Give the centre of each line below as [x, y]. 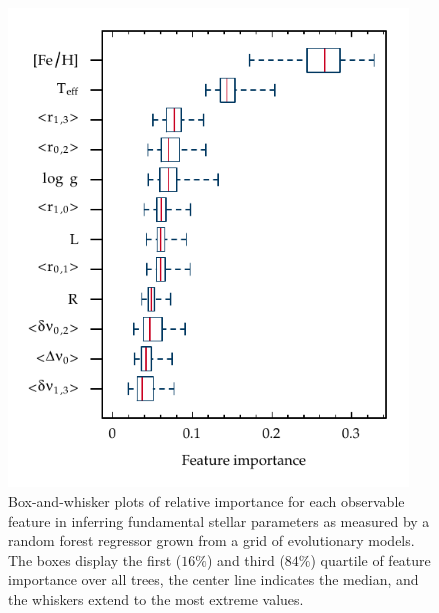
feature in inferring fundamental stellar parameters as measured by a [219, 520]
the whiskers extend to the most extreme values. [156, 598]
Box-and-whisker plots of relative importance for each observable [206, 501]
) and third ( [246, 559]
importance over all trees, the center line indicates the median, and [213, 579]
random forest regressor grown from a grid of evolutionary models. [211, 540]
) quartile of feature [370, 559]
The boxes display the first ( [95, 559]
